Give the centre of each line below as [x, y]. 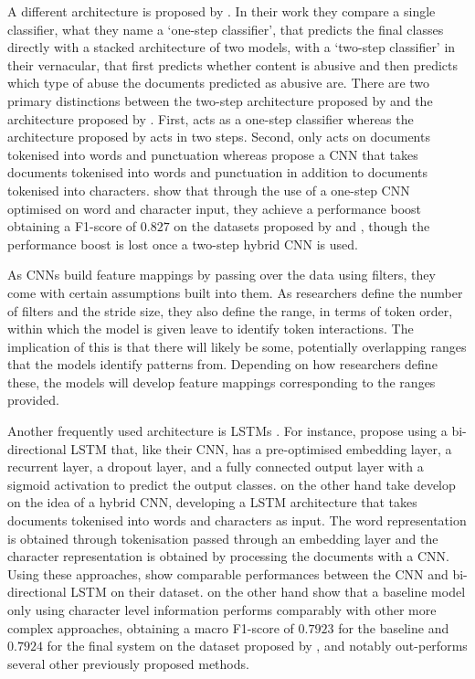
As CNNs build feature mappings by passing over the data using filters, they [222, 275]
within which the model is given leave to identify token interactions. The [211, 329]
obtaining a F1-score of [72, 226]
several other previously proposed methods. [128, 663]
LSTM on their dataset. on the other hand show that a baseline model [268, 592]
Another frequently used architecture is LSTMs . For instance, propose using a [227, 431]
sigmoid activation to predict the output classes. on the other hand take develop [232, 484]
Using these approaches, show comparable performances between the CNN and [228, 573]
